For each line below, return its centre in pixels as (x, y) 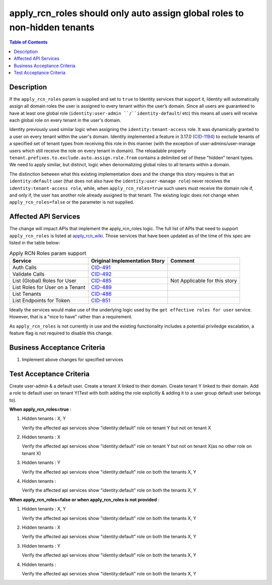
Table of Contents (28, 42)
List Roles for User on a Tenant (49, 287)
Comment (183, 261)
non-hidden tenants (52, 27)
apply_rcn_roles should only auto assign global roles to (127, 13)
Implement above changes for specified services (73, 359)
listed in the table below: (35, 242)
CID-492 (101, 274)
